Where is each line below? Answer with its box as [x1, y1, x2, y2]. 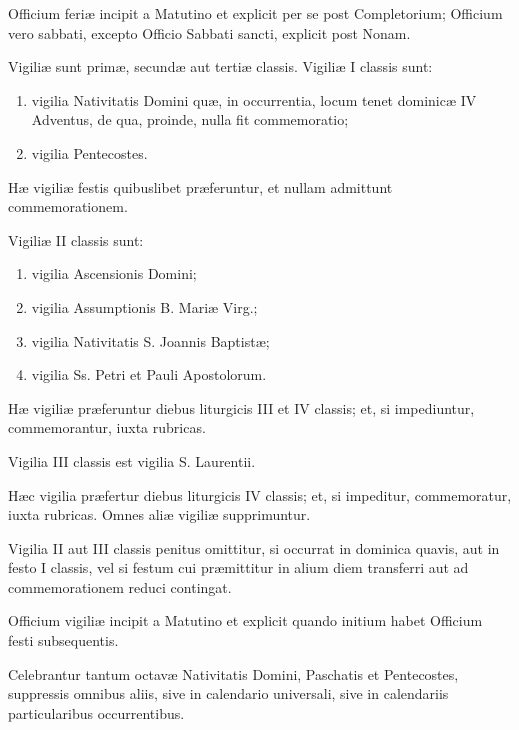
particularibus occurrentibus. [8, 702, 185, 723]
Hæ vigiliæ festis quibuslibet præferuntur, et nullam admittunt [8, 176, 393, 197]
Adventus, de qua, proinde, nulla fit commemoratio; [31, 109, 349, 130]
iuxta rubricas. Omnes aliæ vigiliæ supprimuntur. [8, 504, 311, 525]
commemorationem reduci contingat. [8, 576, 232, 597]
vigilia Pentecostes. [31, 142, 148, 163]
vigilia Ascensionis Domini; [31, 263, 197, 284]
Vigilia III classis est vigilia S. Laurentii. [8, 450, 256, 471]
